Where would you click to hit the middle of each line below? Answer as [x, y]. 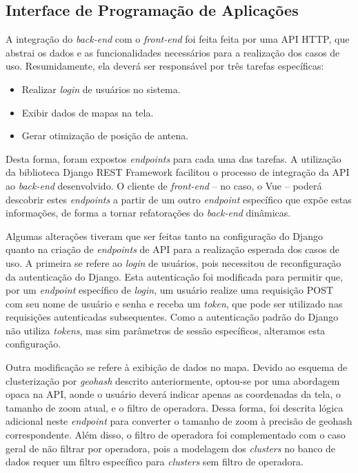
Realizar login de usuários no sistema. [101, 89]
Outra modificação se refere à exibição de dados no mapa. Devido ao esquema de [177, 367]
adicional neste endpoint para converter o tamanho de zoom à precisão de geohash [179, 421]
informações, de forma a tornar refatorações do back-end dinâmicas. [148, 213]
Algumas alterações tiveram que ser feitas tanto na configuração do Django [164, 235]
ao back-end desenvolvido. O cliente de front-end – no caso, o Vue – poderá [164, 185]
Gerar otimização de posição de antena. [105, 135]
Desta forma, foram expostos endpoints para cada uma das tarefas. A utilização [173, 158]
